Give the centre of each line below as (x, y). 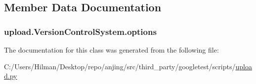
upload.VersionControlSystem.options (80, 31)
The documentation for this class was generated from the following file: (111, 50)
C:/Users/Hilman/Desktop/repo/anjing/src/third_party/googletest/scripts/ (120, 66)
